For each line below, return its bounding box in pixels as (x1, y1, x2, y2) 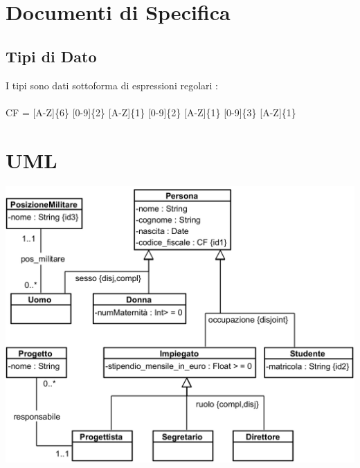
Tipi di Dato (6, 45, 97, 66)
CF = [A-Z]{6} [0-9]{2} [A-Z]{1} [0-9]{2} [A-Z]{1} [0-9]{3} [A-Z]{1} (6, 105, 296, 119)
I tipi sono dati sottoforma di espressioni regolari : (6, 78, 218, 92)
